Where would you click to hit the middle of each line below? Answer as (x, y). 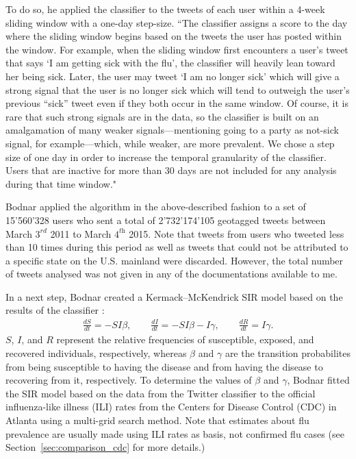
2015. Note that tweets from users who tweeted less (237, 233)
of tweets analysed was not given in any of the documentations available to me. (171, 274)
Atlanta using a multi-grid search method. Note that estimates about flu (157, 420)
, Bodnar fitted (318, 380)
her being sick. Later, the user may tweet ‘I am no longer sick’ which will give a (173, 76)
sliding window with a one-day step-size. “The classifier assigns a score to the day (177, 22)
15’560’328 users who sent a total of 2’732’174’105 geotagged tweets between (166, 220)
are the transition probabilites (288, 353)
